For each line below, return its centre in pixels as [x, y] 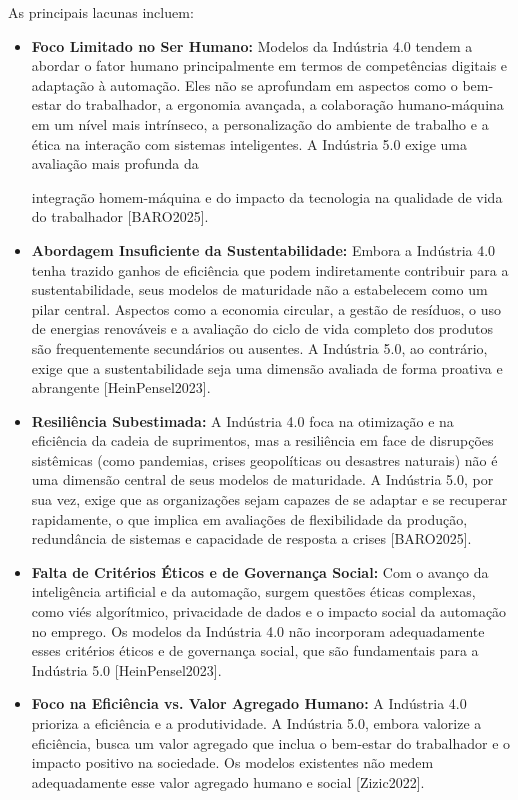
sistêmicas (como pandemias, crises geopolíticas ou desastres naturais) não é [264, 459]
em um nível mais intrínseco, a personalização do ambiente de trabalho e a [260, 123]
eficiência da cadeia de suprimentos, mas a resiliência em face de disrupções [262, 440]
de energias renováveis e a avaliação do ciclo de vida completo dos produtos [262, 328]
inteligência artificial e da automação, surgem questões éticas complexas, [253, 591]
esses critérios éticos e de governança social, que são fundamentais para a [255, 650]
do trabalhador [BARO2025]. [120, 216]
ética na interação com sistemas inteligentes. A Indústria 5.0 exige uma [249, 143]
